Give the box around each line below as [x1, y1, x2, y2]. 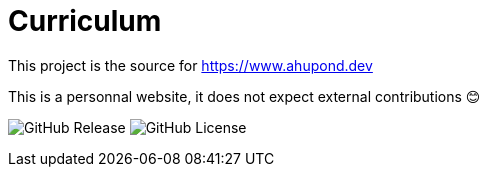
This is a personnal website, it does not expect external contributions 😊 [8, 87, 481, 105]
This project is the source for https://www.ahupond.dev [8, 56, 373, 74]
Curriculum [8, 4, 162, 38]
